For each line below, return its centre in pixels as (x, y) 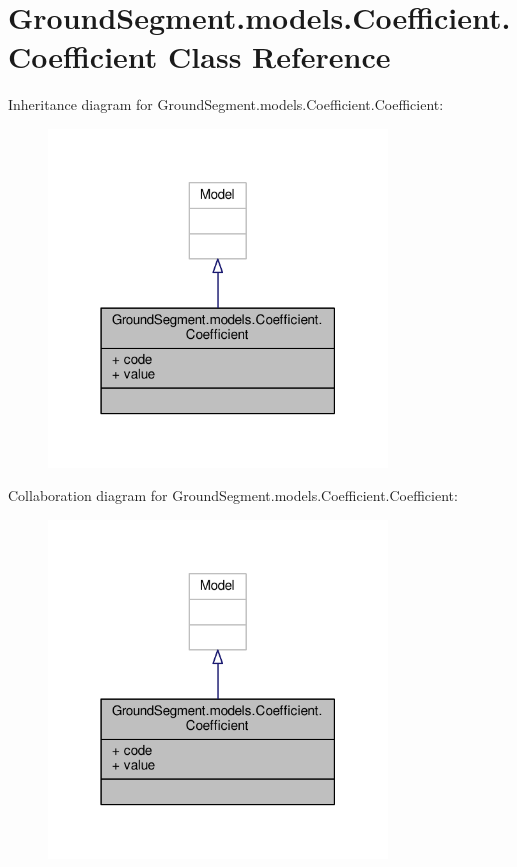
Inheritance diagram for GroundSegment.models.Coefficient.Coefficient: (226, 104)
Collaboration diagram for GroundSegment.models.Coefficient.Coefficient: (233, 495)
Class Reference (279, 56)
